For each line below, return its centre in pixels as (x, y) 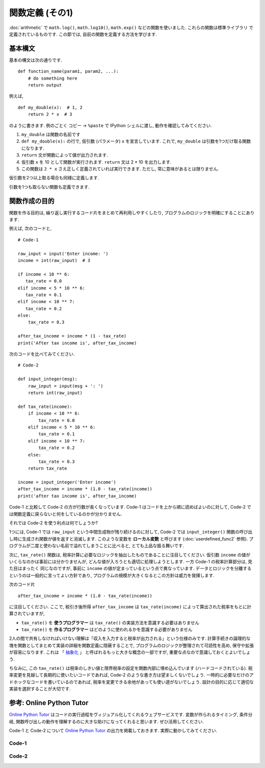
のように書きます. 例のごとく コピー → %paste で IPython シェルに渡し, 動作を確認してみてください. (110, 125)
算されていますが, (27, 614)
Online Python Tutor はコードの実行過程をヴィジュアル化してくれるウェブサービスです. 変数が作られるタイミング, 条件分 (131, 714)
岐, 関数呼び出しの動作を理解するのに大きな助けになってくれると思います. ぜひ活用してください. (106, 721)
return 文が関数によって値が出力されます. (65, 155)
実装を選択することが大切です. (40, 689)
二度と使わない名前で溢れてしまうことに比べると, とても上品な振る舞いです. (107, 546)
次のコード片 (22, 584)
